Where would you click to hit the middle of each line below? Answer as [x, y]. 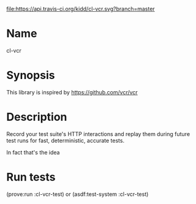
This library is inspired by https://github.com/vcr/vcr [72, 92]
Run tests [31, 177]
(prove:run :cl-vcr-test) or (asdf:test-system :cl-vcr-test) [77, 194]
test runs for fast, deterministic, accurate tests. [65, 140]
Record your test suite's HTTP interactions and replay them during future [98, 134]
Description [37, 117]
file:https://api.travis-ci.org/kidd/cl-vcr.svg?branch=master [81, 9]
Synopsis [31, 75]
